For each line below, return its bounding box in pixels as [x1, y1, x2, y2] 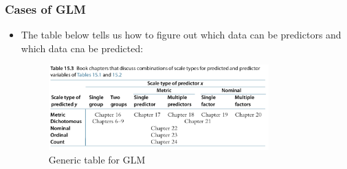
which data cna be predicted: [21, 41, 144, 55]
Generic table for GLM [48, 152, 146, 166]
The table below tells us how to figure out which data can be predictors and [21, 27, 342, 42]
